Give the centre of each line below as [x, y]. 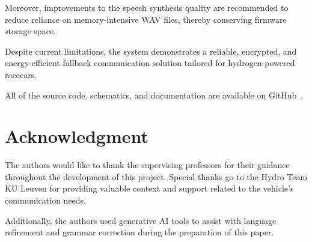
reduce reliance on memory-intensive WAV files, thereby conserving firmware [146, 19]
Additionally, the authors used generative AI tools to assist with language [141, 220]
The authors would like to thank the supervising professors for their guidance [147, 165]
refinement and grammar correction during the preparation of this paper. [139, 232]
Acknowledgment [77, 136]
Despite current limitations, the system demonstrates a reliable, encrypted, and [151, 51]
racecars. [21, 74]
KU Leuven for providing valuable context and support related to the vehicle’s [149, 188]
